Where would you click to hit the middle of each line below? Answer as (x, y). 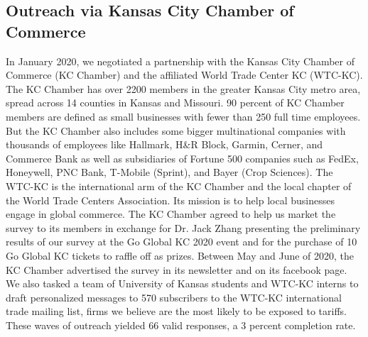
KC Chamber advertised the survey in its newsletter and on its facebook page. (177, 269)
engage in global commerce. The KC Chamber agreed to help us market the (171, 214)
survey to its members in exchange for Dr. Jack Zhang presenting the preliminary (183, 227)
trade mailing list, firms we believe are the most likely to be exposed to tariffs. (176, 311)
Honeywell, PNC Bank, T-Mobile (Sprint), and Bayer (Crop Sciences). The (169, 172)
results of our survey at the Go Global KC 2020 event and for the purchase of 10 (182, 242)
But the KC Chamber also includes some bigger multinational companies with (176, 130)
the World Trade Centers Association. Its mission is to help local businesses (170, 200)
